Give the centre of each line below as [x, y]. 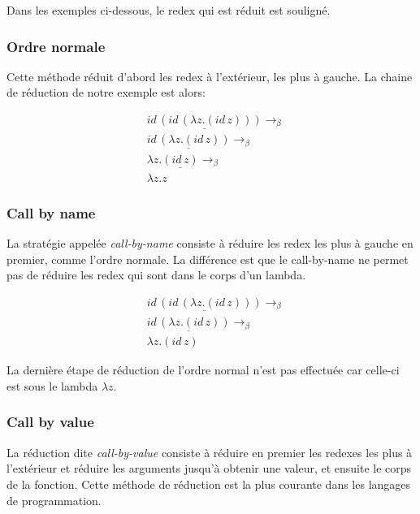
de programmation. [54, 500]
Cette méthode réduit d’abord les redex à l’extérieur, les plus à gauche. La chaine [210, 76]
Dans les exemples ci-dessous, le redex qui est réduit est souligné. [169, 10]
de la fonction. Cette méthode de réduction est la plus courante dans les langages [209, 484]
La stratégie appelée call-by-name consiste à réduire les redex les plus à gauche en [210, 243]
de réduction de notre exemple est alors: [106, 92]
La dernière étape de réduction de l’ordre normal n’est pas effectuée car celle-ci [203, 370]
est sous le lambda [52, 385]
